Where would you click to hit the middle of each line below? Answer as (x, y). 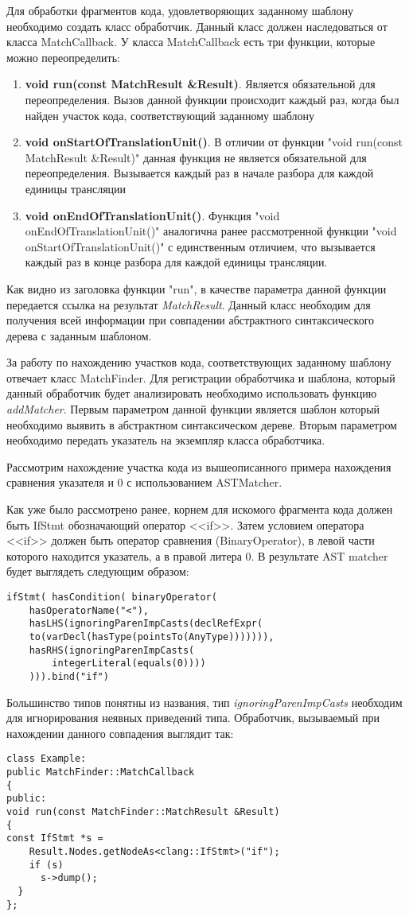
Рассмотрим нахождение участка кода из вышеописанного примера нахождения (199, 466)
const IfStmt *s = (55, 838)
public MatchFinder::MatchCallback (101, 772)
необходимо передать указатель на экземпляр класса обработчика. (166, 440)
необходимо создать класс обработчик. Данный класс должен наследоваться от (197, 26)
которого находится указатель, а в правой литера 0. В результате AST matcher (197, 555)
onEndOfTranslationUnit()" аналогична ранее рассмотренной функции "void (211, 231)
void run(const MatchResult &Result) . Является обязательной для (200, 84)
